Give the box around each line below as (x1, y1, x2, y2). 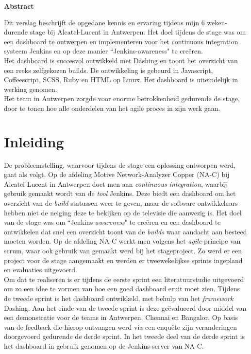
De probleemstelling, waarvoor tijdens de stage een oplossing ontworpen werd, (4, 159, 236, 170)
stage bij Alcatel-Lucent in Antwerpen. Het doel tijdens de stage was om (30, 27, 246, 37)
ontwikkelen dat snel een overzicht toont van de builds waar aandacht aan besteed (4, 226, 247, 236)
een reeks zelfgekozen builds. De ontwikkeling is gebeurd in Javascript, (4, 65, 213, 75)
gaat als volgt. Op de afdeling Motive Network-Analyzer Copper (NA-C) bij (4, 169, 230, 179)
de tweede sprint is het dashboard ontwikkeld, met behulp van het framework (4, 293, 234, 303)
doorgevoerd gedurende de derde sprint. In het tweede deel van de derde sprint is (4, 331, 245, 341)
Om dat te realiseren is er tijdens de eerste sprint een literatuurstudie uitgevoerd (4, 274, 244, 284)
